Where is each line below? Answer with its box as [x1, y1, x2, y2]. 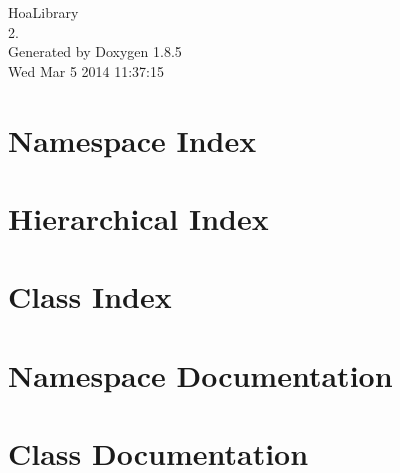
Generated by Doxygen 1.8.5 [8, 41, 182, 62]
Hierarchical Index [8, 197, 269, 238]
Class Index [8, 276, 172, 317]
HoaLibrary [8, 2, 79, 22]
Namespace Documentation [8, 354, 393, 395]
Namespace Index [8, 119, 257, 160]
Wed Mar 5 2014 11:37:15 [8, 60, 164, 81]
